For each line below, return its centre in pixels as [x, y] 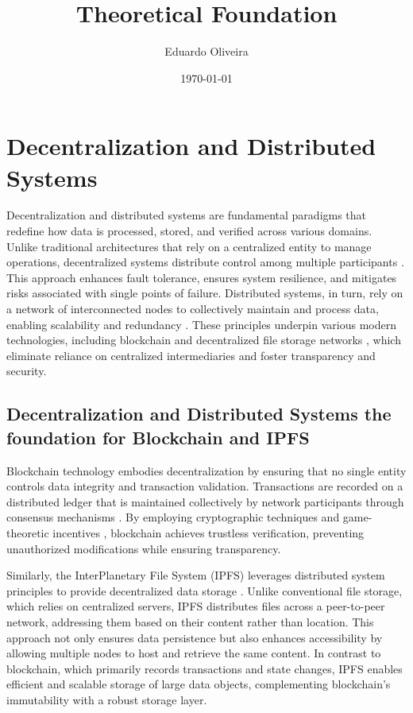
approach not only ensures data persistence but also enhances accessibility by [195, 637]
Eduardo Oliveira [206, 51]
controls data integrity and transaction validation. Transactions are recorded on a [205, 486]
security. [27, 371]
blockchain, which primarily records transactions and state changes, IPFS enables [205, 668]
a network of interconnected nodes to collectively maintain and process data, [193, 308]
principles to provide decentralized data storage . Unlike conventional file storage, [205, 590]
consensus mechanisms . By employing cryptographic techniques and [173, 517]
